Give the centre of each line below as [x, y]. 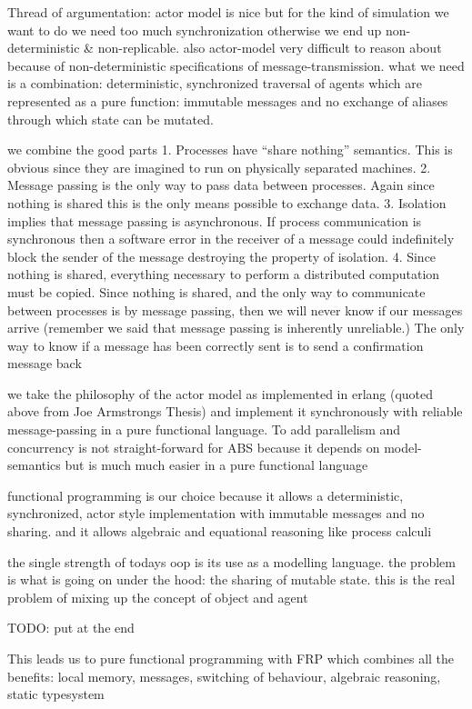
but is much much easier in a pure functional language [216, 465]
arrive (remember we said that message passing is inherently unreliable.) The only [236, 328]
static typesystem [56, 694]
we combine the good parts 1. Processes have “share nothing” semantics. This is [230, 150]
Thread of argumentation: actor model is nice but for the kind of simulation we [228, 12]
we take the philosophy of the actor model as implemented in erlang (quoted [221, 393]
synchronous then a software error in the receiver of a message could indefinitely [231, 239]
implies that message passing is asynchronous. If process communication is [215, 220]
